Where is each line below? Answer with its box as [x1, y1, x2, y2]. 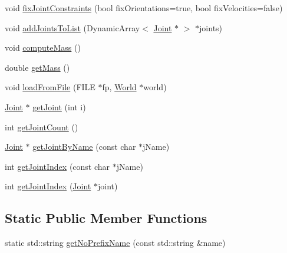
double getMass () [5, 61, 70, 73]
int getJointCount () [5, 120, 78, 133]
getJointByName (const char [32, 140, 136, 153]
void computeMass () [5, 41, 81, 54]
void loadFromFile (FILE [5, 81, 95, 93]
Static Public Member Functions [5, 209, 207, 227]
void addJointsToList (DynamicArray [5, 21, 140, 34]
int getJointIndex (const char [5, 160, 110, 172]
